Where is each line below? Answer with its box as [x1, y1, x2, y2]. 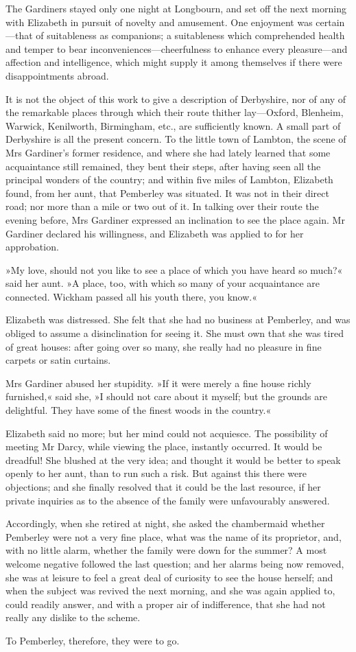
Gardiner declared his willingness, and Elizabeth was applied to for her [5, 226, 304, 240]
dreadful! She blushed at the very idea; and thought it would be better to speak [5, 452, 341, 467]
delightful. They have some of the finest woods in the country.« [5, 403, 272, 417]
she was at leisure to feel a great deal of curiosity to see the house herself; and [5, 570, 333, 584]
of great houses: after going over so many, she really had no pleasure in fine [5, 339, 322, 353]
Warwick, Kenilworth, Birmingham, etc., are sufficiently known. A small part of [5, 118, 341, 132]
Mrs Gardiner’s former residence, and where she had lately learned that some [5, 145, 331, 159]
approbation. [5, 240, 59, 254]
